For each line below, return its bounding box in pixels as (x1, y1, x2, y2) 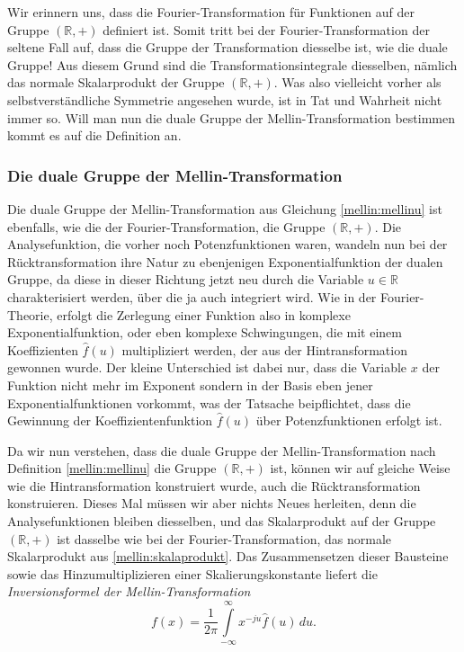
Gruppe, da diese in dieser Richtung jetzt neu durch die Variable (7, 270, 364, 289)
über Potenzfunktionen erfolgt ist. (255, 411, 442, 430)
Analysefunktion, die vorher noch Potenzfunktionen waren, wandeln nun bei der (7, 235, 448, 254)
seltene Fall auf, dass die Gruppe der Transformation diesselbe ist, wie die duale (7, 38, 448, 57)
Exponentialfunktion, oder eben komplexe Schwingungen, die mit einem (7, 323, 402, 342)
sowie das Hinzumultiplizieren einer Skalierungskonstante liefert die (7, 564, 378, 583)
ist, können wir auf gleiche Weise (270, 459, 451, 478)
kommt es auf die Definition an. (7, 126, 182, 145)
